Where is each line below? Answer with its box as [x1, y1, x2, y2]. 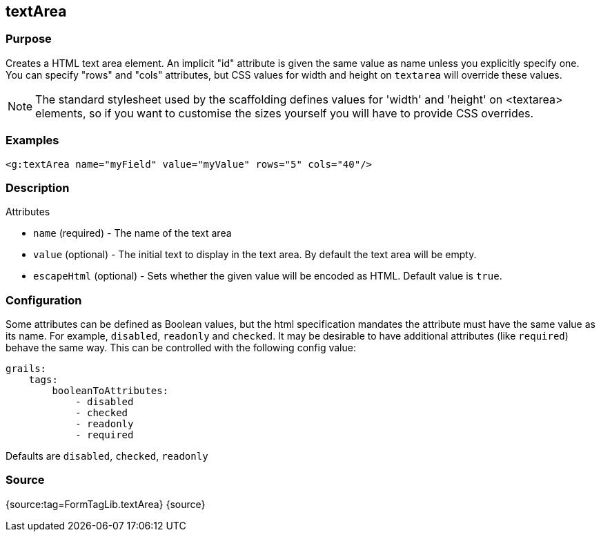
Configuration [6, 293, 82, 307]
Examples [6, 133, 59, 148]
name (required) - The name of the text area [33, 227, 232, 240]
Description [6, 180, 70, 195]
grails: [6, 363, 47, 375]
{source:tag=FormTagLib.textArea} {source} [6, 498, 206, 510]
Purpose [6, 32, 52, 46]
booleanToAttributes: [52, 385, 169, 397]
